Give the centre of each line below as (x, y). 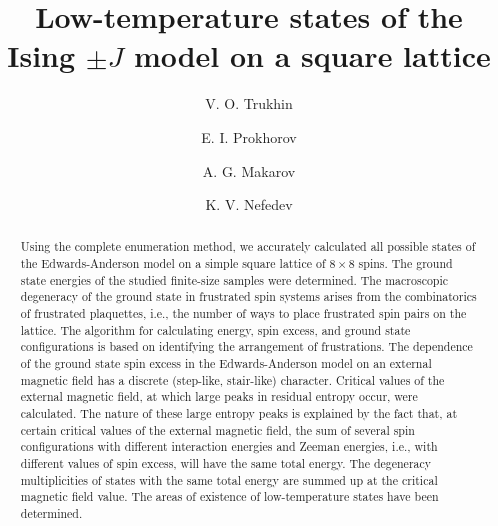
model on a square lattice (312, 55)
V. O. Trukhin (249, 103)
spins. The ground (405, 263)
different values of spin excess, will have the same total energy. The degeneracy (226, 463)
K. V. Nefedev (249, 204)
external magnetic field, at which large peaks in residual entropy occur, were (219, 396)
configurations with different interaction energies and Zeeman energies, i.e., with (229, 446)
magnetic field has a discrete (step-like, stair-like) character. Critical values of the (232, 379)
